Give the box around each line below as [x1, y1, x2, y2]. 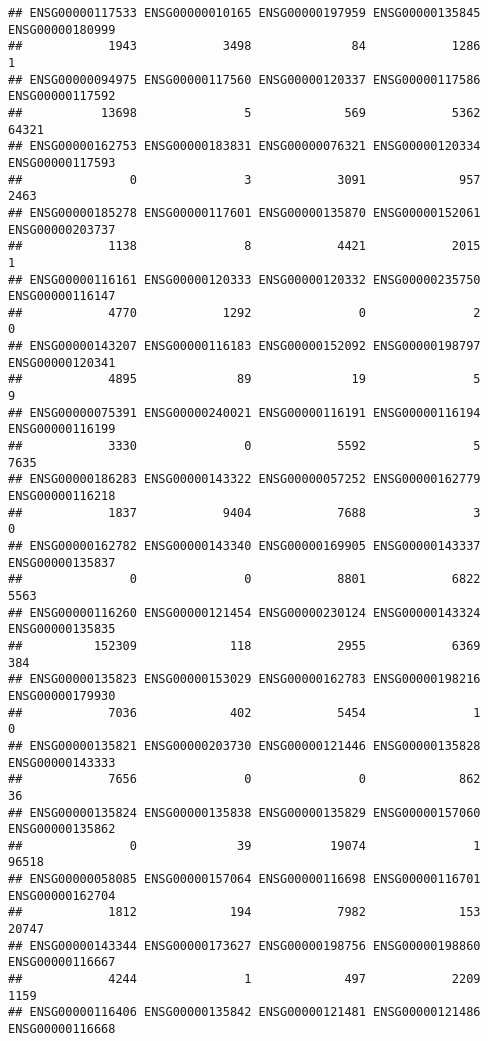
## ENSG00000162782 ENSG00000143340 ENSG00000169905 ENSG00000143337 [8, 539, 481, 553]
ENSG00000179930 [8, 688, 116, 703]
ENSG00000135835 [8, 622, 116, 637]
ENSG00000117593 [8, 155, 116, 170]
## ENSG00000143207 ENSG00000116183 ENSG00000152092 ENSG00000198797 [8, 339, 481, 354]
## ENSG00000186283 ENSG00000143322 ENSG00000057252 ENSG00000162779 [8, 472, 481, 487]
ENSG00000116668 [8, 1022, 116, 1037]
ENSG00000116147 [8, 289, 116, 304]
